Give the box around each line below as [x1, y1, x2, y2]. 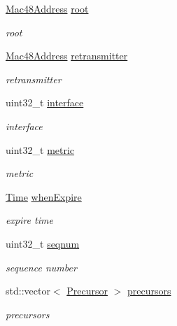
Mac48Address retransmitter [6, 48, 128, 63]
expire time [6, 213, 53, 227]
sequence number [6, 260, 77, 274]
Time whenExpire [6, 189, 82, 204]
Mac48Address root [6, 1, 89, 15]
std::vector [6, 283, 50, 298]
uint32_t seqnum [6, 236, 80, 250]
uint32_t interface [6, 95, 84, 110]
